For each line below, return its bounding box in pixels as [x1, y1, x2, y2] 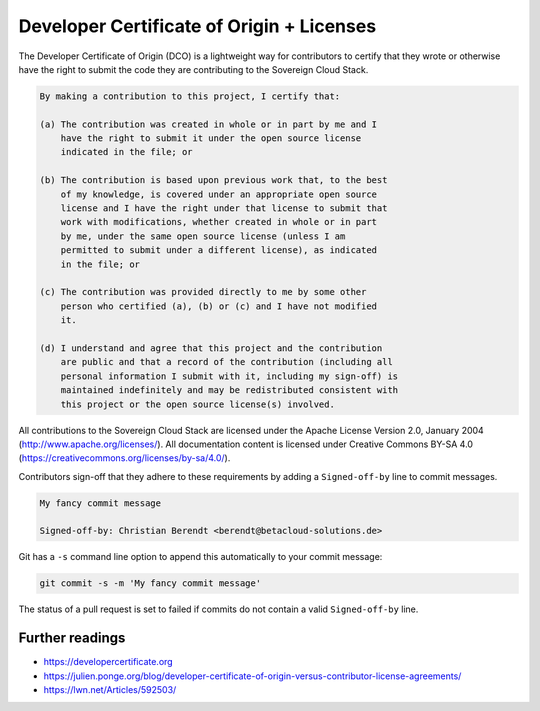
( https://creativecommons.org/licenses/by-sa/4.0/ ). [18, 452, 231, 464]
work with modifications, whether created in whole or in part [60, 216, 378, 228]
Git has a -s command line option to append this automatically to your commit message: [18, 551, 383, 563]
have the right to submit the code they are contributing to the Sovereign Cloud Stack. [18, 63, 369, 75]
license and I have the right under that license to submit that [60, 203, 388, 214]
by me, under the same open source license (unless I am [60, 230, 346, 242]
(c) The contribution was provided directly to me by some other [39, 286, 367, 298]
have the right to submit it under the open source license [60, 133, 362, 144]
